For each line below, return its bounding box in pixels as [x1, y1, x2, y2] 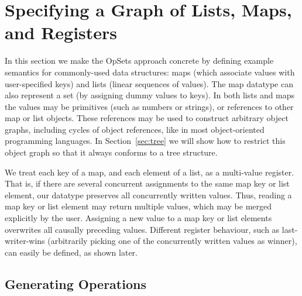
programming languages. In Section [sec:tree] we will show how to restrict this [5, 135, 286, 147]
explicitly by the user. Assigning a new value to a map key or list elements [5, 212, 272, 224]
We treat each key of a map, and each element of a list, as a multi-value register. [5, 166, 294, 178]
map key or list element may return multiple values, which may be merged [5, 200, 272, 212]
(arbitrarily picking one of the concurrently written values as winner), [47, 235, 297, 247]
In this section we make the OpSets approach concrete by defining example [5, 54, 274, 67]
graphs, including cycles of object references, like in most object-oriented [5, 123, 265, 135]
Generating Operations [5, 274, 146, 292]
